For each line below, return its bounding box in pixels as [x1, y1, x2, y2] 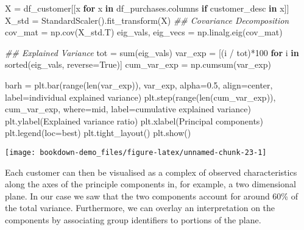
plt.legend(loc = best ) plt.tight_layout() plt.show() [5, 126, 191, 139]
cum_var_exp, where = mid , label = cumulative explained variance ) [5, 102, 251, 115]
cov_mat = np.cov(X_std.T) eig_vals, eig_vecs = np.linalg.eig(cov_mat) [5, 26, 283, 38]
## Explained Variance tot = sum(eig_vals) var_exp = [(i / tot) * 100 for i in [5, 46, 299, 59]
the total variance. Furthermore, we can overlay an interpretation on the [5, 201, 275, 214]
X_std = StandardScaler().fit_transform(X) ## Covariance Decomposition [5, 13, 289, 26]
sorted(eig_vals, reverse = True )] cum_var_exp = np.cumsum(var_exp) [5, 58, 271, 71]
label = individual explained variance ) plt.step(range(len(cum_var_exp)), [5, 90, 276, 103]
